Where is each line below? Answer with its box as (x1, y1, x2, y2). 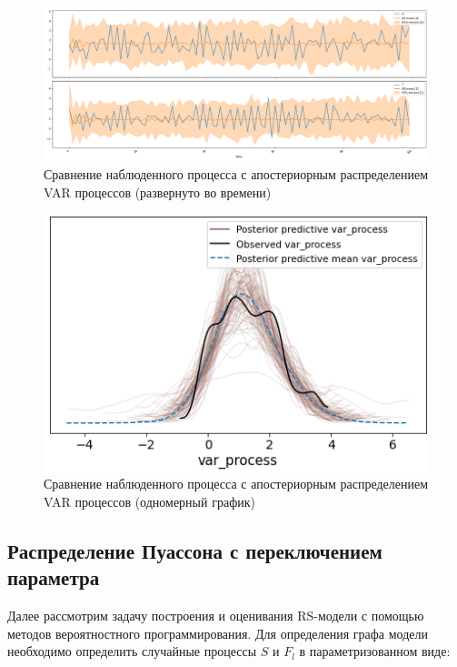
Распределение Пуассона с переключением (7, 536, 382, 564)
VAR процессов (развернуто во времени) (44, 182, 272, 201)
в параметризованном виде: (299, 642, 451, 661)
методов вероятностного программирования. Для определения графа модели (7, 623, 428, 642)
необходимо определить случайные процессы (7, 642, 257, 661)
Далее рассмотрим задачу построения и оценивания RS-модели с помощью (7, 606, 424, 625)
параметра (7, 563, 100, 591)
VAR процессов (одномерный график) (44, 491, 255, 510)
